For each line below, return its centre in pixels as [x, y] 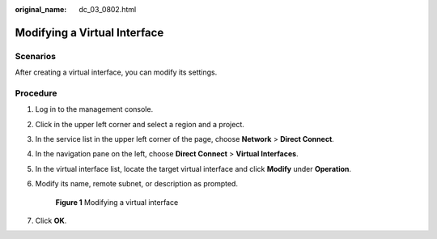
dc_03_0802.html [108, 9]
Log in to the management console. [94, 109]
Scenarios [36, 56]
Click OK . [51, 221]
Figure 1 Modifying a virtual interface [117, 202]
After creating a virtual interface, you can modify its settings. [116, 72]
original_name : [41, 9]
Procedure [36, 93]
